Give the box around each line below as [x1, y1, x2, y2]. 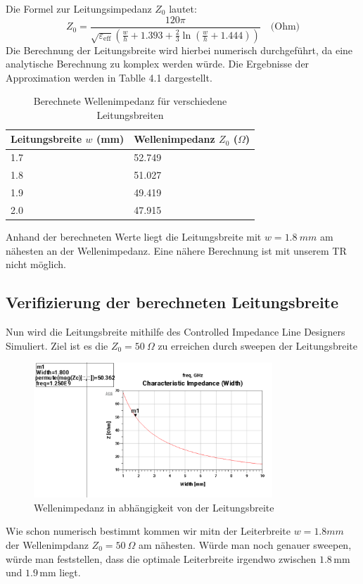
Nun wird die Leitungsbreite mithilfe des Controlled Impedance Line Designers [6, 324, 345, 338]
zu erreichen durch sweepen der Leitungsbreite [158, 338, 358, 353]
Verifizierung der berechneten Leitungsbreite [6, 291, 339, 313]
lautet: [169, 1, 197, 15]
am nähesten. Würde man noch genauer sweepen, [139, 538, 352, 552]
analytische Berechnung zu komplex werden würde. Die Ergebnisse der [6, 56, 310, 71]
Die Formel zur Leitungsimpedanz [6, 1, 152, 15]
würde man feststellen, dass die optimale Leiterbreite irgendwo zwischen [6, 551, 317, 566]
